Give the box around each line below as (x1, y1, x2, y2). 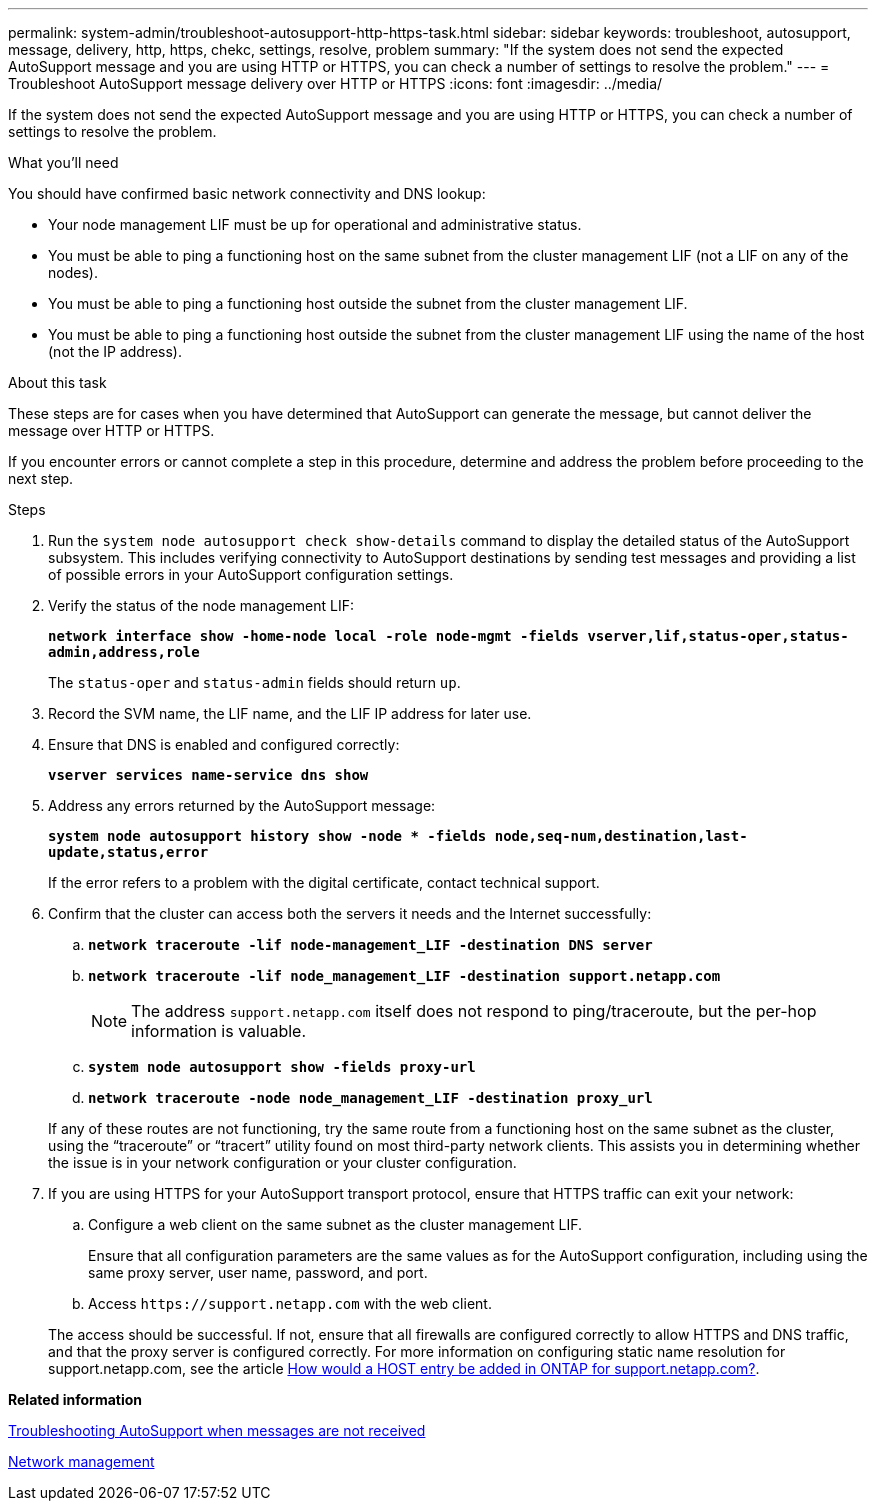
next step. (8, 470, 74, 487)
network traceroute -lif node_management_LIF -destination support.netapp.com (88, 968, 721, 984)
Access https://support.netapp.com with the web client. (88, 1295, 492, 1312)
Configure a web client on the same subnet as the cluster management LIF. (88, 1216, 582, 1233)
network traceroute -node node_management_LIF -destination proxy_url (88, 1090, 653, 1106)
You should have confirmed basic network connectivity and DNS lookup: (8, 185, 486, 202)
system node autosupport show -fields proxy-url (88, 1059, 476, 1075)
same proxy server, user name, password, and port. (88, 1264, 428, 1281)
